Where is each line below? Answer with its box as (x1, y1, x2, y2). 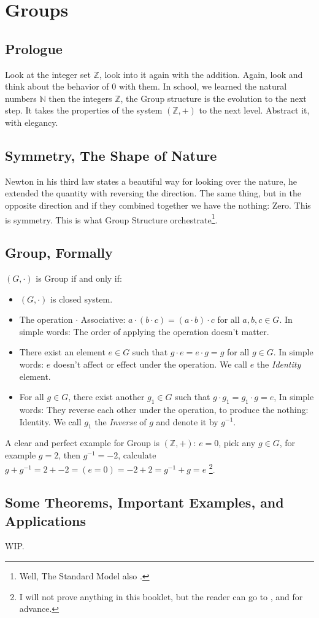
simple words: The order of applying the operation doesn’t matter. (19, 325, 269, 338)
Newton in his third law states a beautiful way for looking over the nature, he (5, 174, 298, 187)
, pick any (218, 436, 256, 449)
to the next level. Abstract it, (199, 104, 310, 117)
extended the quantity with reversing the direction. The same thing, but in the (5, 187, 301, 199)
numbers (5, 91, 37, 104)
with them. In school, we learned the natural (118, 80, 287, 93)
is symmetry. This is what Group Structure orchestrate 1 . (5, 211, 218, 226)
